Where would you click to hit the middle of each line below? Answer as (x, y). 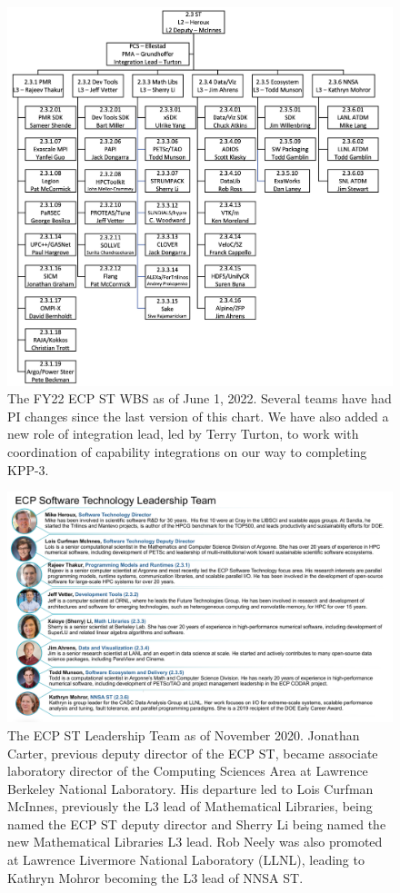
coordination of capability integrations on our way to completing (187, 451)
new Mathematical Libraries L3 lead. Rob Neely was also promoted (195, 842)
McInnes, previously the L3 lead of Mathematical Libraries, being (190, 806)
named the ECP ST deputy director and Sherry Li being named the (197, 824)
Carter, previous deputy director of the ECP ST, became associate (193, 753)
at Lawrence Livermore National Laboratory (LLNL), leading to (186, 860)
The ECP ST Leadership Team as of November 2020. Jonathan (184, 734)
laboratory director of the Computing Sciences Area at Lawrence (188, 771)
